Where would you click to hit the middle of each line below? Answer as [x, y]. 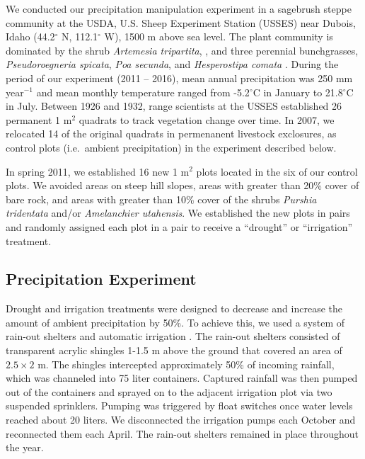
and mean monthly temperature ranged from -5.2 [143, 92]
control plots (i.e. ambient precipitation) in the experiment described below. [171, 147]
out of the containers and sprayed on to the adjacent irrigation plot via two [169, 391]
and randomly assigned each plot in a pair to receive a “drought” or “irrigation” [179, 226]
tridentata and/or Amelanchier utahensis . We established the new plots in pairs [178, 213]
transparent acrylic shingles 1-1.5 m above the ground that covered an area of [174, 350]
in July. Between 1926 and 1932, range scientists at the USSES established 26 [174, 106]
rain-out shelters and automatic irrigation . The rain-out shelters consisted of [173, 336]
